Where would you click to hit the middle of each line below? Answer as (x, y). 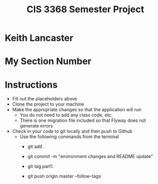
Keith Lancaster (39, 38)
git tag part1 (40, 166)
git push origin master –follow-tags (64, 176)
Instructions (31, 85)
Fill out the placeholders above (45, 99)
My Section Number (48, 61)
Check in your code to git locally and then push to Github (72, 132)
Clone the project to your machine (48, 104)
